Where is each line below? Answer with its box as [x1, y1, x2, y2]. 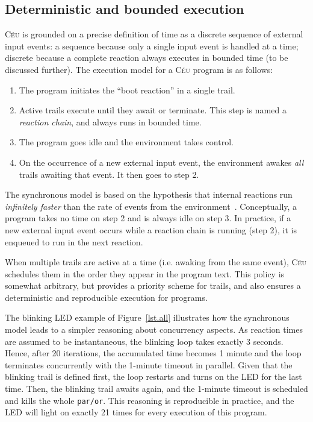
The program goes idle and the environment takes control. [19, 136, 234, 148]
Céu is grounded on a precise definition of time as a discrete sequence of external [5, 28, 303, 40]
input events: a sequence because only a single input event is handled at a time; [5, 39, 299, 52]
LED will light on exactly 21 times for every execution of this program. [5, 406, 267, 418]
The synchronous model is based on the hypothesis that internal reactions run [5, 188, 293, 201]
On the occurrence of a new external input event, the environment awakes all [19, 156, 304, 168]
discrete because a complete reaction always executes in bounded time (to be [5, 51, 288, 64]
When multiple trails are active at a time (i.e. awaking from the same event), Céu [5, 256, 307, 268]
